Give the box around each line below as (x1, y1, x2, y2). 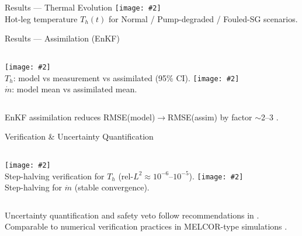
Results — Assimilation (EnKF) (5, 32, 120, 44)
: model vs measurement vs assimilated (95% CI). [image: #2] (13, 71, 239, 84)
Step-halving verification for (5, 169, 105, 182)
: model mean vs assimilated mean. (12, 83, 137, 95)
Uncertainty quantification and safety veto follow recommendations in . (5, 209, 259, 221)
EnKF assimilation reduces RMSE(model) (5, 110, 155, 123)
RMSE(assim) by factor (168, 110, 252, 123)
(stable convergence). (74, 181, 150, 193)
